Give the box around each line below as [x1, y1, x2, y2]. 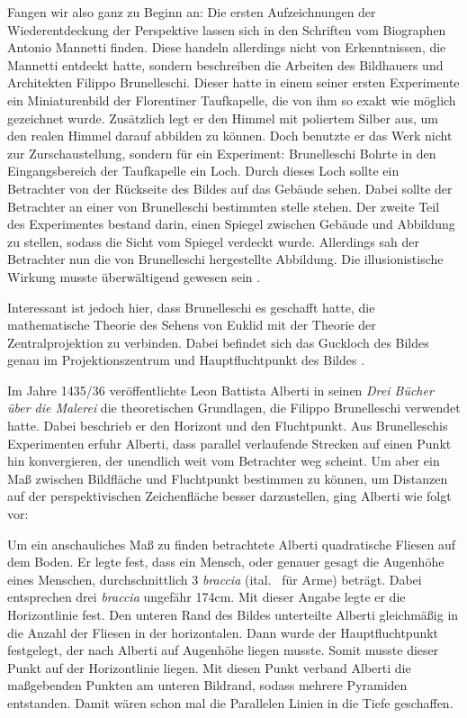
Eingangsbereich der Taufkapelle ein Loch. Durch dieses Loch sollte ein [7, 161, 400, 180]
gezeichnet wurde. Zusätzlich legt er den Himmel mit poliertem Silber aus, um [7, 108, 438, 127]
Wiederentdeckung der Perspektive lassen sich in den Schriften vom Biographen [7, 20, 446, 39]
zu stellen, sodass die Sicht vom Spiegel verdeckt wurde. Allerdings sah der [7, 232, 419, 250]
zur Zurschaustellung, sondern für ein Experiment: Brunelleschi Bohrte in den [7, 143, 436, 162]
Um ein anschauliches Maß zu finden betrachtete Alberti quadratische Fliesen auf [7, 534, 456, 553]
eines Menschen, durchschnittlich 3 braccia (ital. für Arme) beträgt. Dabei [7, 569, 422, 588]
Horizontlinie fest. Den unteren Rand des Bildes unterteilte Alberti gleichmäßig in [7, 605, 459, 623]
